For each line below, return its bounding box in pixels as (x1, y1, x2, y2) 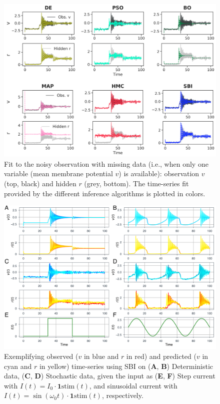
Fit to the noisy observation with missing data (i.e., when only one (4, 158, 208, 169)
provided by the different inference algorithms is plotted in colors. (4, 188, 205, 198)
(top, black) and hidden (4, 178, 76, 188)
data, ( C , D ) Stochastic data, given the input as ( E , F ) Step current (4, 370, 215, 381)
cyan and (4, 360, 32, 371)
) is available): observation (118, 168, 199, 179)
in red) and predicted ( (126, 351, 196, 361)
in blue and (83, 351, 119, 361)
